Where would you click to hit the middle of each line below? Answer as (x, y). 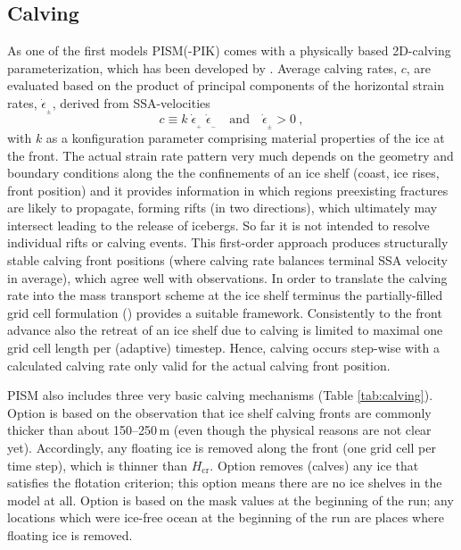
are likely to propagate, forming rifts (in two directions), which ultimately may (222, 208)
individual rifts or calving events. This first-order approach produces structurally (228, 242)
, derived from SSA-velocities (131, 102)
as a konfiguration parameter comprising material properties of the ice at (245, 137)
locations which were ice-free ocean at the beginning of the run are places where (226, 517)
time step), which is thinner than (98, 465)
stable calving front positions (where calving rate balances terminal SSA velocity (227, 260)
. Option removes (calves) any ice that (314, 465)
